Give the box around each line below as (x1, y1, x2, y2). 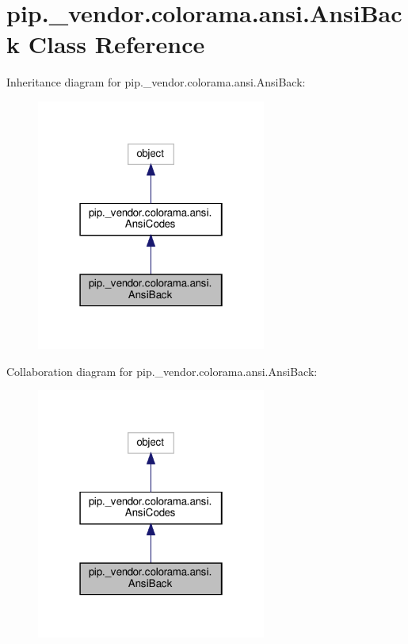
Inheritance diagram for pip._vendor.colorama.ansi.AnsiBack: (6, 74, 306, 90)
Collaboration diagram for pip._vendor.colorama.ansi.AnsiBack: (6, 362, 318, 379)
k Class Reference (6, 28, 205, 60)
